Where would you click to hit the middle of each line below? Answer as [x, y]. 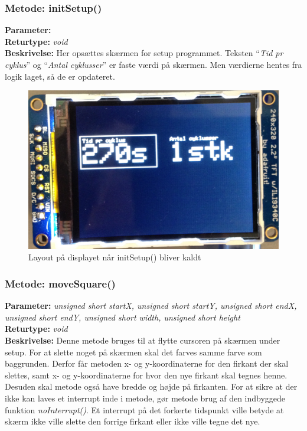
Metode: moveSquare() [60, 283]
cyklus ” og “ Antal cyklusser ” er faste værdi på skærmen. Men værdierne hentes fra [153, 64]
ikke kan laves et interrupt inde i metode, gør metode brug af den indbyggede [145, 398]
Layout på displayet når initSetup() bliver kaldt [115, 257]
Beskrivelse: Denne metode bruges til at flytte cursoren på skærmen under [143, 340]
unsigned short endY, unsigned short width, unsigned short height [123, 317]
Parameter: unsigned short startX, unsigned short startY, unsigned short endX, [151, 306]
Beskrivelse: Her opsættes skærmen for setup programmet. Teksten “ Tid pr [144, 53]
